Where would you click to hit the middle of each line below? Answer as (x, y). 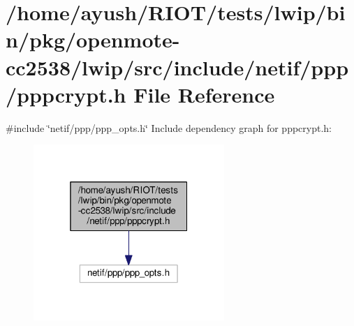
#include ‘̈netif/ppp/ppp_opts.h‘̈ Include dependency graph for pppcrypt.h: (169, 127)
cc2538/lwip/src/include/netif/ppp (177, 67)
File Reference (204, 94)
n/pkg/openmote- (93, 39)
